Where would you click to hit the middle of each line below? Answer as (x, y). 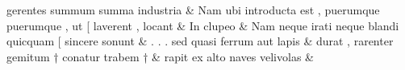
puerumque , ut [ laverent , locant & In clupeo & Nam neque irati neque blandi (203, 25)
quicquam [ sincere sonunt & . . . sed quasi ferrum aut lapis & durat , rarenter (200, 41)
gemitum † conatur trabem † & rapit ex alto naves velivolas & (160, 56)
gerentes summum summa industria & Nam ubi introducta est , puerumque (193, 10)
